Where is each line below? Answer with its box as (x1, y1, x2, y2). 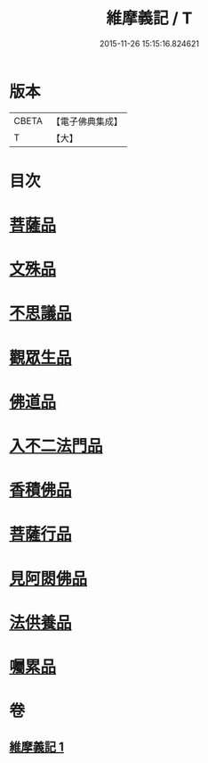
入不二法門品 (9, 436, 104, 456)
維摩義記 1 (9, 739, 65, 754)
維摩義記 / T (106, 8, 193, 29)
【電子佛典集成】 (51, 115, 123, 128)
